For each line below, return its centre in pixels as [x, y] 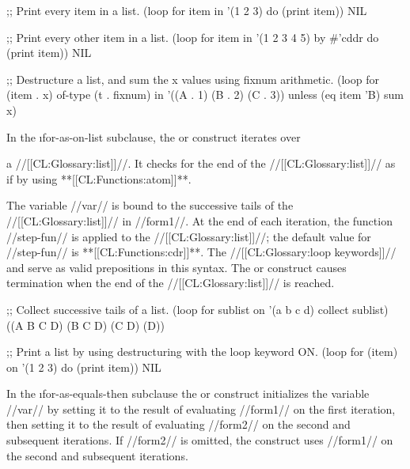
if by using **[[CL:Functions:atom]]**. [99, 178]
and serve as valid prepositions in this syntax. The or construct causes [177, 267]
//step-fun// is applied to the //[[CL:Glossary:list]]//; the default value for [189, 236]
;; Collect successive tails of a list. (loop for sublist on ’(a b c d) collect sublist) [197, 309]
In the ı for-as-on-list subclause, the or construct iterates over [154, 136]
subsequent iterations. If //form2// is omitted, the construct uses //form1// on [200, 440]
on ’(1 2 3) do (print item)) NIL [84, 367]
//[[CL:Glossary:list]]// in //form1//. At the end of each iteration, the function [199, 220]
